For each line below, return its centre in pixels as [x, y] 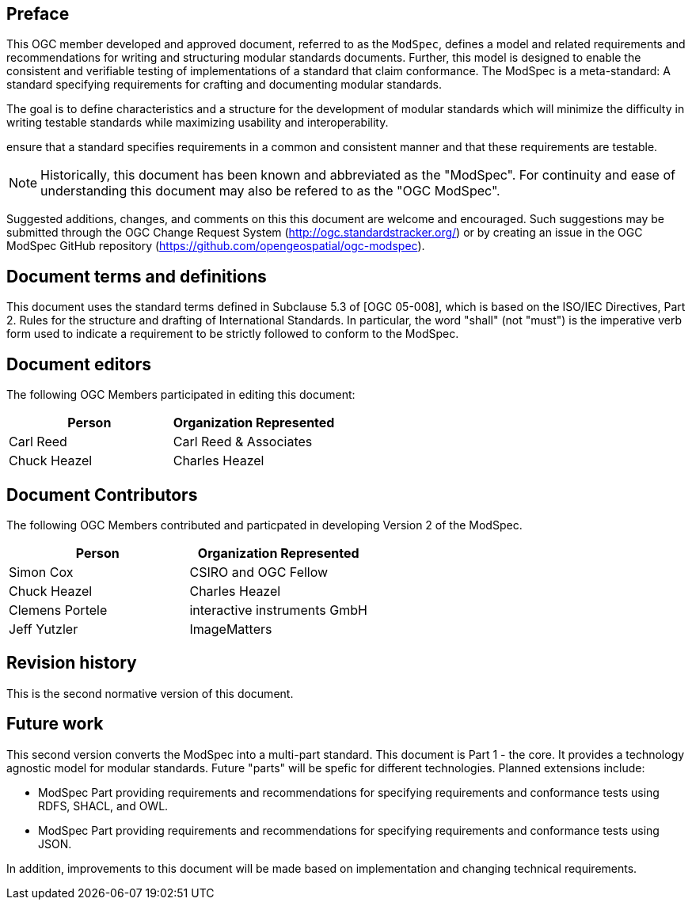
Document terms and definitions [137, 276]
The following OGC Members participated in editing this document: [181, 395]
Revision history [72, 663]
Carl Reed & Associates [243, 442]
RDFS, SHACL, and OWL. [103, 806]
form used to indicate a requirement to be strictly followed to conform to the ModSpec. [233, 334]
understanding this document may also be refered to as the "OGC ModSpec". [270, 191]
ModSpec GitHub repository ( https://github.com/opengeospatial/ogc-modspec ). [216, 246]
